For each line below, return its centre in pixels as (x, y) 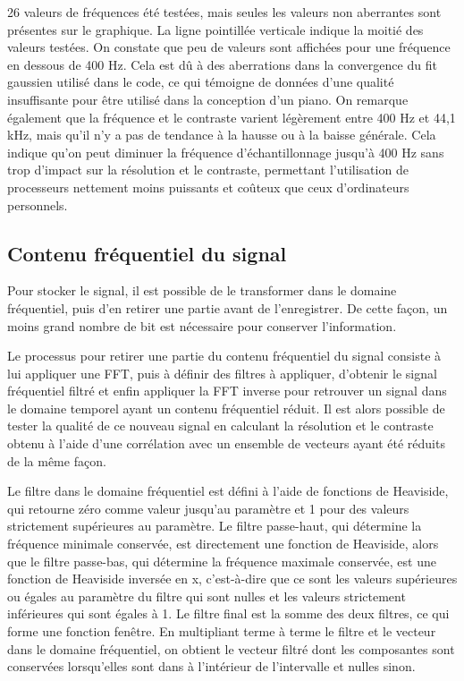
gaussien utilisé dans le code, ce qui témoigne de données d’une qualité (201, 82)
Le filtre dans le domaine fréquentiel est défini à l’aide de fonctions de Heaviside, (228, 491)
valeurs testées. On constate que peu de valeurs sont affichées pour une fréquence (229, 47)
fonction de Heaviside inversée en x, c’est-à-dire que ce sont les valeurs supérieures (232, 579)
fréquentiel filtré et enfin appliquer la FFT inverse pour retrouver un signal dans (227, 391)
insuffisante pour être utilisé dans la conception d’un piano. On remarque (208, 99)
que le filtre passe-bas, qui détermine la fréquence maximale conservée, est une (222, 561)
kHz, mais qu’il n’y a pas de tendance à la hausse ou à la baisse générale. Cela (222, 135)
